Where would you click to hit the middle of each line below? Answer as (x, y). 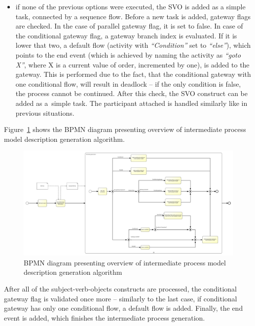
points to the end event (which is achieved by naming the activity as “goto (128, 54)
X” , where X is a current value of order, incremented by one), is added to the (132, 64)
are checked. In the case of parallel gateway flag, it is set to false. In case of (129, 26)
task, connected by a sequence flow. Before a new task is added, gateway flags (133, 16)
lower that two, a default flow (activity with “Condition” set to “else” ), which (133, 45)
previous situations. (45, 113)
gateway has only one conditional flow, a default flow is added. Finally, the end (124, 308)
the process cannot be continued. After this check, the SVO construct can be (131, 93)
